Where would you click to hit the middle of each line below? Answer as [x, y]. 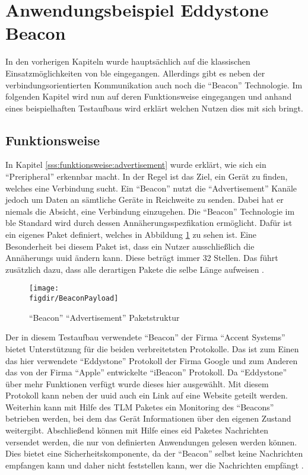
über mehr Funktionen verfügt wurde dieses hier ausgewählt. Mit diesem [137, 383]
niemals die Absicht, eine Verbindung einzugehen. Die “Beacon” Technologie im [150, 211]
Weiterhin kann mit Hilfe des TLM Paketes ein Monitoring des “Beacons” [140, 407]
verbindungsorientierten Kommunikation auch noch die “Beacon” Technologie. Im [154, 85]
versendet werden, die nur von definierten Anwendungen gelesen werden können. [151, 441]
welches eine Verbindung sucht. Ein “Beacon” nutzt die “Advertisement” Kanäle [151, 188]
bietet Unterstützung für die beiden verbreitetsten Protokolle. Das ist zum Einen [152, 348]
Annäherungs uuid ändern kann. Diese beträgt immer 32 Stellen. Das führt [142, 258]
